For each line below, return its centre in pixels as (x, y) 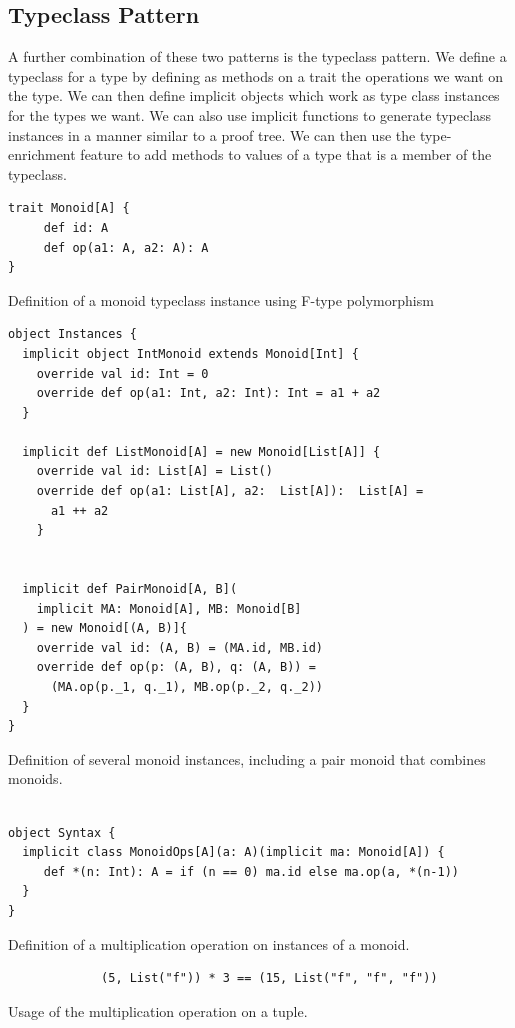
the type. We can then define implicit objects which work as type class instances (254, 95)
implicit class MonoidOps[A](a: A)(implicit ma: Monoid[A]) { (233, 852)
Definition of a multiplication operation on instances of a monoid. (209, 943)
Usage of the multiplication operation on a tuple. (158, 1010)
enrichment (42, 154)
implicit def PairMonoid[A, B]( (130, 589)
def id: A (76, 227)
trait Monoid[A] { (69, 208)
